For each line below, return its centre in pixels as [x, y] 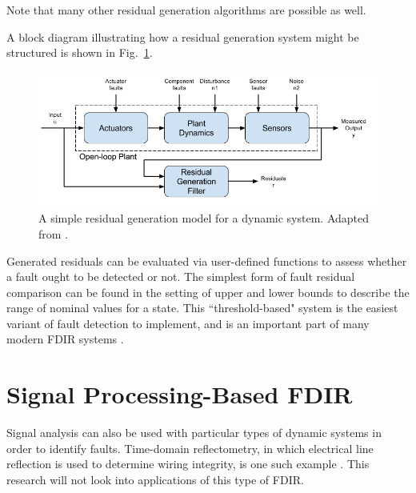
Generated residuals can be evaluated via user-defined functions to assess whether [207, 261]
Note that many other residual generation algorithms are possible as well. [186, 10]
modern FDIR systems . [65, 339]
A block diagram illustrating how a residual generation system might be [183, 36]
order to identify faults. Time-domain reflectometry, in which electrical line [190, 448]
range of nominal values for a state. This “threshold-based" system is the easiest [202, 308]
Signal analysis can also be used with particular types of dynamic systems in [194, 433]
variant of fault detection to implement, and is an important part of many [188, 323]
